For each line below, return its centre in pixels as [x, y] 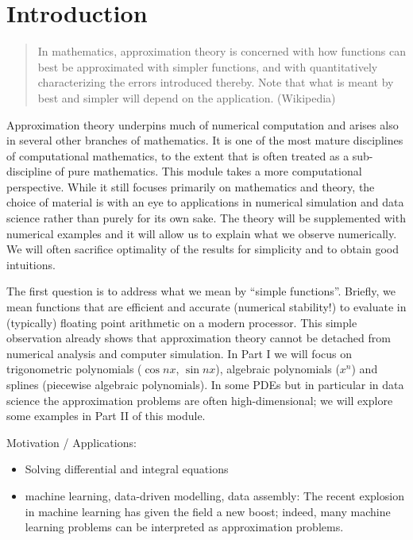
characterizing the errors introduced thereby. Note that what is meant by [216, 82]
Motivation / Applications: [71, 442]
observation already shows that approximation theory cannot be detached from [199, 338]
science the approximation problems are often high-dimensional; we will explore [200, 400]
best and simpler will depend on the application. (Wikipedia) [187, 97]
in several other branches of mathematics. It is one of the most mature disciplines [205, 140]
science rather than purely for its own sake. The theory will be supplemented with [206, 218]
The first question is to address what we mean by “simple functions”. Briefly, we [201, 291]
